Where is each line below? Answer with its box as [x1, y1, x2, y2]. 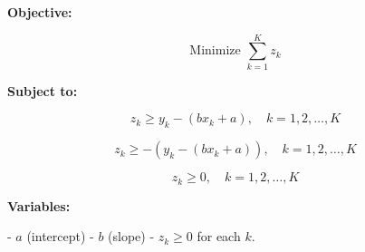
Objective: [7, 3, 72, 21]
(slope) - [108, 227, 155, 246]
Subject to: [7, 81, 78, 100]
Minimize [189, 44, 241, 58]
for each [197, 227, 241, 246]
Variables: [7, 196, 71, 215]
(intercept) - [26, 227, 94, 246]
